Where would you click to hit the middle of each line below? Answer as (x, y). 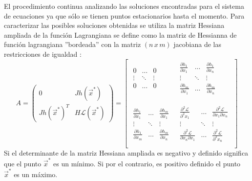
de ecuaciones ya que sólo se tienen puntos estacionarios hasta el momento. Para (124, 15)
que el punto (23, 163)
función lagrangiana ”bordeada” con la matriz (73, 44)
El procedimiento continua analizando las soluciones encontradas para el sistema (124, 6)
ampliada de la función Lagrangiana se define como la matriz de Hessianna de (120, 34)
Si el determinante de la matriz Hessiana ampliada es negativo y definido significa (126, 152)
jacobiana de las (198, 44)
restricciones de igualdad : (43, 54)
